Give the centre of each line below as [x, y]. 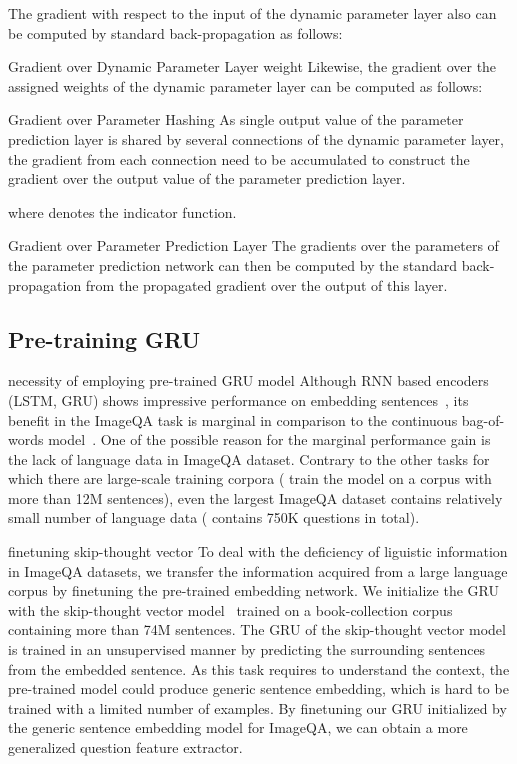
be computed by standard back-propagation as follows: [175, 32]
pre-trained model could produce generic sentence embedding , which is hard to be [258, 688]
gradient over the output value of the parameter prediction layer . [207, 178]
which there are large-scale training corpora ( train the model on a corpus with [250, 478]
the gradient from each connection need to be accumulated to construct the [239, 158]
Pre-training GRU [104, 338]
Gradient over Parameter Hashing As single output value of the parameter [236, 119]
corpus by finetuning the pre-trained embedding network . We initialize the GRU [253, 590]
